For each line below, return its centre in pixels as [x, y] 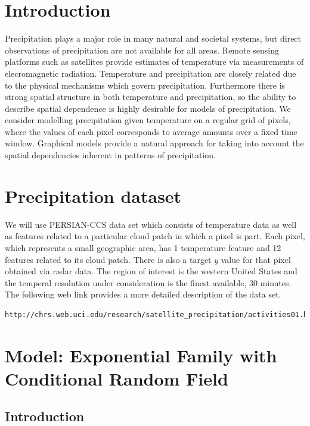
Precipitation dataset [93, 195]
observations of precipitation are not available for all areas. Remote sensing [142, 50]
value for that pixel [256, 259]
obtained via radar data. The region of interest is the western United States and [151, 271]
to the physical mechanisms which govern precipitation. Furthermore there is [145, 85]
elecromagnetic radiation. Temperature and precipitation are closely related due [151, 73]
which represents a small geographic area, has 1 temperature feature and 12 [143, 247]
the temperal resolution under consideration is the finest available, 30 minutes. [148, 282]
